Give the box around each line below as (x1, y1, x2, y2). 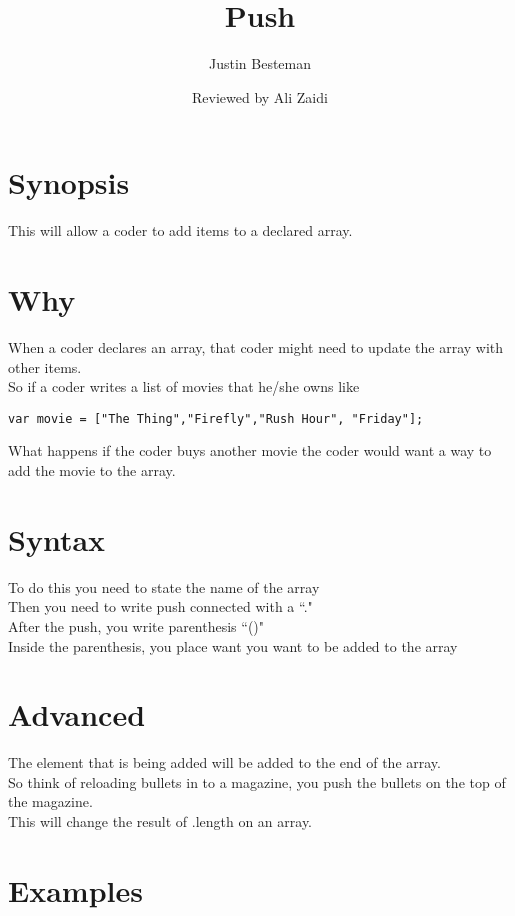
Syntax (8, 518, 106, 559)
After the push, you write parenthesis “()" (8, 615, 265, 636)
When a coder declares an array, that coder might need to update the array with (8, 336, 504, 357)
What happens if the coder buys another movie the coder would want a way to (8, 440, 492, 461)
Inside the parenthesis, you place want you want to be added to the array (8, 635, 458, 656)
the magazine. (8, 791, 93, 812)
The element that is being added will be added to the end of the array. (8, 752, 441, 773)
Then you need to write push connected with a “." (8, 596, 313, 617)
